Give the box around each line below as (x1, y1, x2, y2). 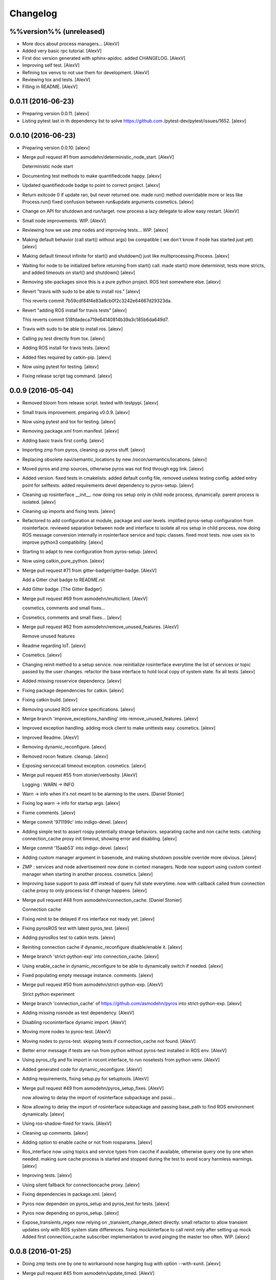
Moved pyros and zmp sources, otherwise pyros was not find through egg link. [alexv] (22, 466, 204, 472)
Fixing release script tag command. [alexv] (22, 373, 112, 379)
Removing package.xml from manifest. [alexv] (22, 428, 119, 434)
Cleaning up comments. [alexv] (22, 1129, 88, 1136)
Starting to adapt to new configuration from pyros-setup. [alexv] (22, 548, 158, 554)
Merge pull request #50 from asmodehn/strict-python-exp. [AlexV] (22, 982, 163, 988)
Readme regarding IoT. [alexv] (22, 643, 86, 649)
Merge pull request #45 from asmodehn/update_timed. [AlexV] (22, 1270, 155, 1276)
